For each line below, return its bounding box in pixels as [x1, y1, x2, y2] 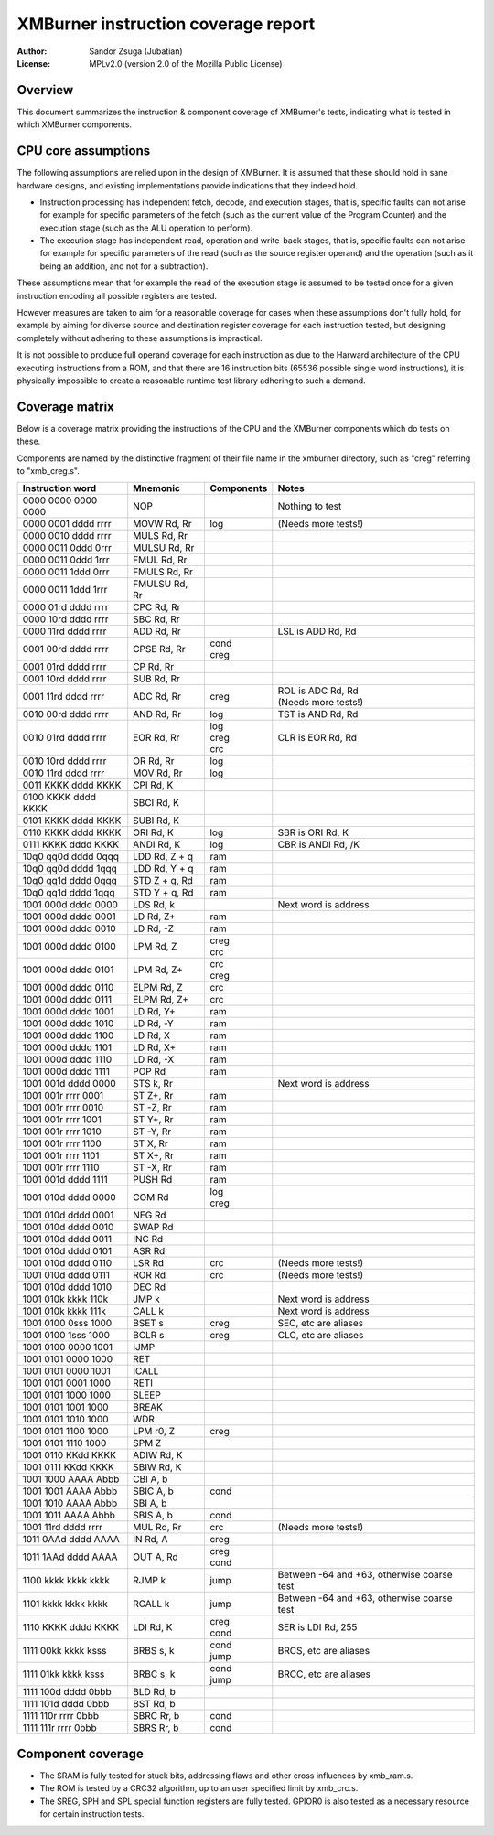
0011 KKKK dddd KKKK [22, 778, 122, 791]
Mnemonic [133, 482, 180, 495]
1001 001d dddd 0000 [22, 1078, 116, 1090]
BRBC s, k [133, 1668, 176, 1680]
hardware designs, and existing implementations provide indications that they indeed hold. [16, 179, 359, 191]
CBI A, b [133, 1473, 168, 1486]
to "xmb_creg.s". [16, 466, 80, 477]
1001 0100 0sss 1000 [22, 1317, 113, 1330]
